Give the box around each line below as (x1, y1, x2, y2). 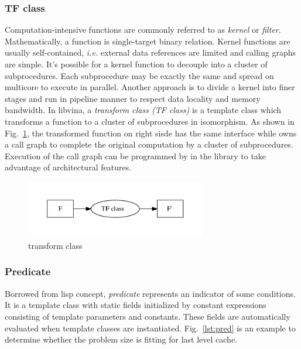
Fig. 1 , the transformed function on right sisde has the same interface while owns (5, 126, 297, 139)
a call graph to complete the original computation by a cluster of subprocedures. (5, 138, 293, 150)
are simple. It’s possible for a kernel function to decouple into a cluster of (5, 58, 268, 70)
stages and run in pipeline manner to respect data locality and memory (5, 92, 261, 104)
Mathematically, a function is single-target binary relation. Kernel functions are (5, 35, 290, 47)
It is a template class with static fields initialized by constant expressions (5, 299, 266, 311)
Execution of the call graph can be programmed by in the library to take (5, 149, 266, 162)
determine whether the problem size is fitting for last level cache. (5, 333, 238, 345)
